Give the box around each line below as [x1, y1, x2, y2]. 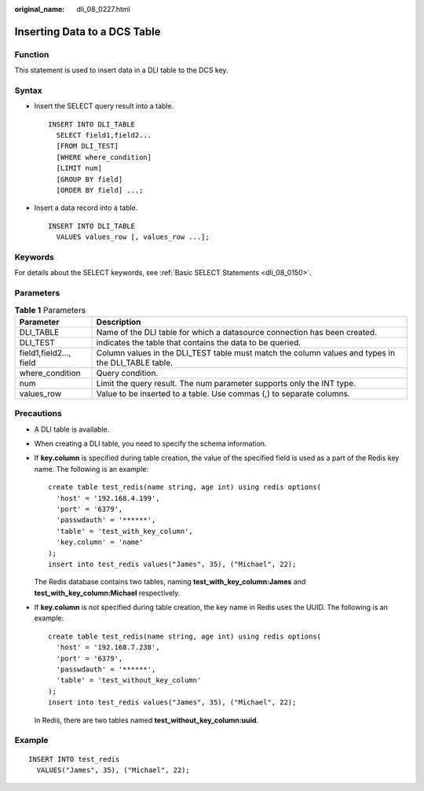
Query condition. [96, 367, 159, 378]
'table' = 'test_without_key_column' [56, 676, 202, 685]
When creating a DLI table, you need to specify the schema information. [34, 439, 267, 448]
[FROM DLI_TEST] [56, 142, 119, 151]
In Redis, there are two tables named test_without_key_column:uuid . [34, 716, 259, 725]
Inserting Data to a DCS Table [14, 24, 161, 39]
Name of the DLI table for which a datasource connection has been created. [96, 326, 377, 337]
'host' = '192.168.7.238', [56, 643, 160, 652]
